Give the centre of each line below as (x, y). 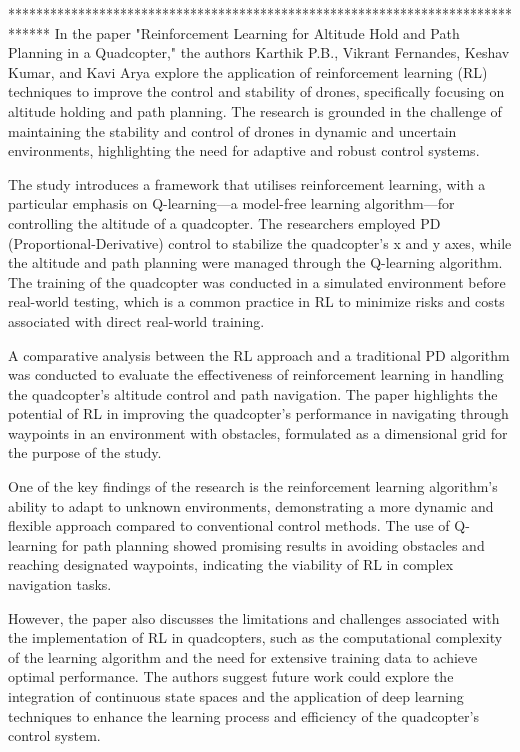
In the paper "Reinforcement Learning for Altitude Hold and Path (257, 32)
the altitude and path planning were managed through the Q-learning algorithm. (255, 262)
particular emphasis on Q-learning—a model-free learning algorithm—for (231, 203)
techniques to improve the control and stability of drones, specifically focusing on (256, 91)
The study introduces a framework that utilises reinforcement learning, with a (247, 183)
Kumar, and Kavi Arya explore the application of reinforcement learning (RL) (248, 71)
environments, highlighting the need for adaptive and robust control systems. (244, 150)
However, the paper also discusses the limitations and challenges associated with (254, 617)
